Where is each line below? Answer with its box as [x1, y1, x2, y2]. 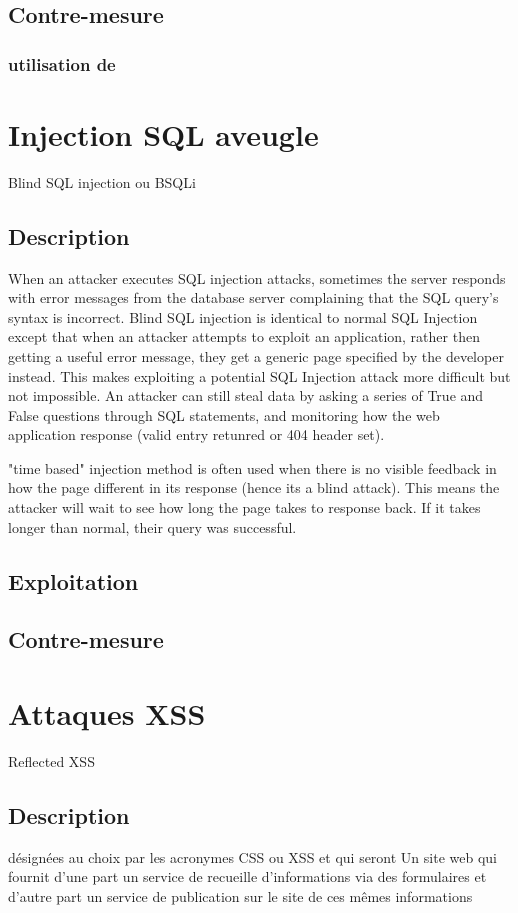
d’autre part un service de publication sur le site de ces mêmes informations [8, 885, 473, 906]
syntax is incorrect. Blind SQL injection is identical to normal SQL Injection [8, 306, 478, 327]
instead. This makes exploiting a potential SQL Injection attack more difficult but [8, 365, 511, 386]
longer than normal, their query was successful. [8, 516, 297, 537]
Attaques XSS [8, 693, 206, 734]
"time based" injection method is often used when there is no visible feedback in [8, 457, 497, 478]
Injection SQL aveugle [8, 113, 319, 154]
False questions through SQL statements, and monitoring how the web [8, 404, 440, 425]
